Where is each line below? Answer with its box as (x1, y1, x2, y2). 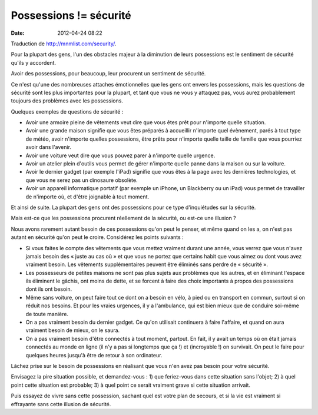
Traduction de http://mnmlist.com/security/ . (11, 40, 117, 47)
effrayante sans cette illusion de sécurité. (11, 400, 111, 407)
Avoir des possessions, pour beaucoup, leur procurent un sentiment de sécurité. (11, 70, 206, 77)
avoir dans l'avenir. (25, 144, 72, 151)
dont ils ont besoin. (25, 285, 72, 293)
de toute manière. (25, 310, 69, 317)
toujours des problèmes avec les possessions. (11, 97, 124, 104)
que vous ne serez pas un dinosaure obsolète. (25, 177, 138, 184)
